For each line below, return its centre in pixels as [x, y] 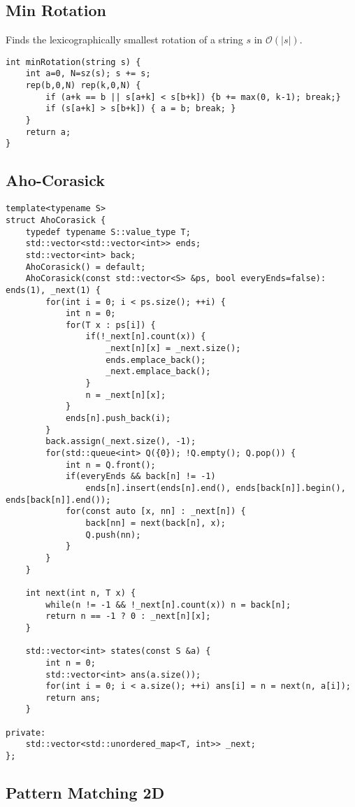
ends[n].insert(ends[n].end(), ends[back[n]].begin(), [216, 488]
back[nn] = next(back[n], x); [155, 523]
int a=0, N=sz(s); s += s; [88, 74]
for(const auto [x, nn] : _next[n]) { [155, 512]
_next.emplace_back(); [158, 372]
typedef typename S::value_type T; [108, 232]
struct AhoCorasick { [56, 220]
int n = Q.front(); [110, 465]
